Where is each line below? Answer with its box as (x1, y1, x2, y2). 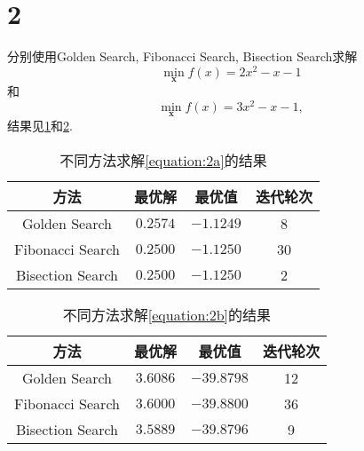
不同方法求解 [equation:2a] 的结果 (59, 149, 267, 170)
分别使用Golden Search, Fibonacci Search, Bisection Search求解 (7, 47, 358, 66)
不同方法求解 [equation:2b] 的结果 (62, 304, 272, 325)
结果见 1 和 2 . (7, 115, 73, 134)
